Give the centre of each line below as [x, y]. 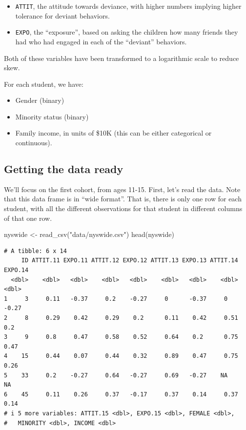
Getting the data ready [64, 169]
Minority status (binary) [52, 116]
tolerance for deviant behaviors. [62, 15]
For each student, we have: [44, 84]
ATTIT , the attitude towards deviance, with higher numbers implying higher [128, 6]
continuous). [34, 143]
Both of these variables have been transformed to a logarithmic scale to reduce [122, 58]
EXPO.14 [16, 270]
